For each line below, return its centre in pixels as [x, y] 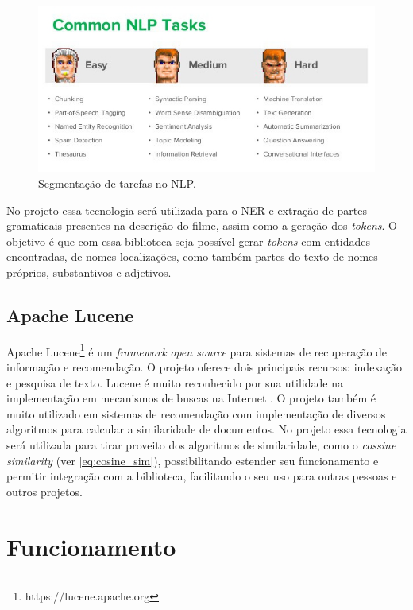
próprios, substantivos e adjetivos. [89, 272]
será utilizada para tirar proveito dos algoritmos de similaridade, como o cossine [201, 444]
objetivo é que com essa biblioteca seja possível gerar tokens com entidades [188, 241]
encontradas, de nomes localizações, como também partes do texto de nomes [192, 256]
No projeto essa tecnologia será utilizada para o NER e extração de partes [187, 210]
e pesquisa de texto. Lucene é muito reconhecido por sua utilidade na [175, 382]
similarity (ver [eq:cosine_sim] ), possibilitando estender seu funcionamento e [193, 460]
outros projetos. [44, 491]
